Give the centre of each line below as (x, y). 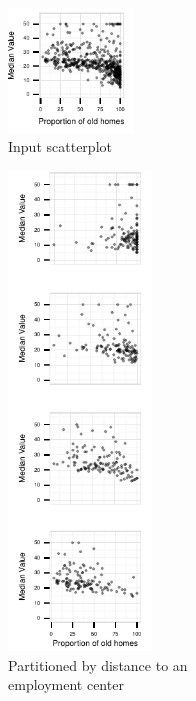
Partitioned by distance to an (98, 664)
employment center (66, 684)
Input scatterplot (60, 146)
